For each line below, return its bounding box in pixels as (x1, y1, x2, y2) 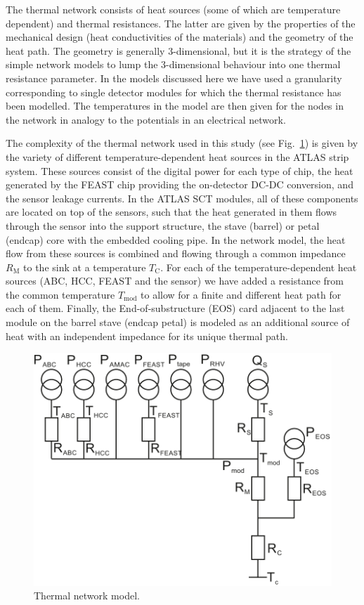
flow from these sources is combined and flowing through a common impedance (6, 246, 346, 261)
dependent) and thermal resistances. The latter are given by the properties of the (6, 15, 356, 30)
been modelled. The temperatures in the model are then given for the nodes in (6, 98, 344, 113)
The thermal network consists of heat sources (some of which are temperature (6, 2, 341, 16)
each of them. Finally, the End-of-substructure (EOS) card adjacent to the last (6, 301, 345, 315)
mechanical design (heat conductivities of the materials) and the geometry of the (6, 30, 353, 44)
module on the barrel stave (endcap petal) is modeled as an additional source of (6, 315, 350, 330)
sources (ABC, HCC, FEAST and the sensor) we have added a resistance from (6, 273, 344, 288)
